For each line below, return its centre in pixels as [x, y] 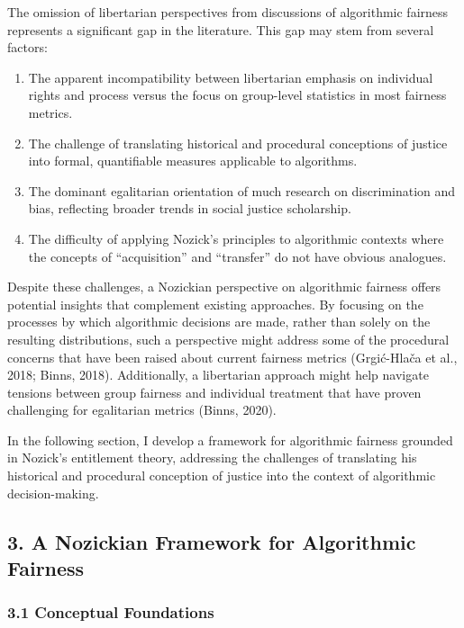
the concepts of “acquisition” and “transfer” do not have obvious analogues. [237, 256]
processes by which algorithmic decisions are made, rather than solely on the [219, 322]
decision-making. [53, 493]
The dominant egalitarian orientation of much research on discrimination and [242, 190]
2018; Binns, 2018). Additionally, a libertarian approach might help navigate [218, 375]
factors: [27, 47]
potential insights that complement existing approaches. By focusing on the [215, 304]
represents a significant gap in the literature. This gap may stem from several [221, 29]
